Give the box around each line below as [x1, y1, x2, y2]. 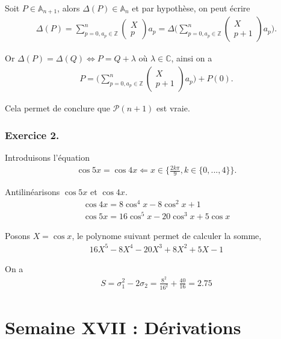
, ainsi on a [171, 52, 212, 64]
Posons [5, 229, 30, 241]
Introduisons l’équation [5, 151, 90, 163]
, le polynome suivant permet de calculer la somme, [72, 229, 262, 241]
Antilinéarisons [5, 185, 60, 197]
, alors [57, 2, 80, 14]
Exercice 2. [5, 127, 60, 142]
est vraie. [156, 102, 190, 114]
